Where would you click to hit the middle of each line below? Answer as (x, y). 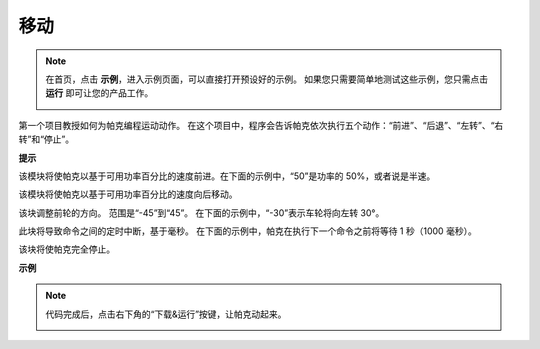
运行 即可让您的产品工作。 (99, 93)
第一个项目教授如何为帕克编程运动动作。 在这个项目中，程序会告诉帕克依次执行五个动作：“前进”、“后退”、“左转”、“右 (261, 125)
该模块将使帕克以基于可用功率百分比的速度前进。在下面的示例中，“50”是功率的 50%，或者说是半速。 (227, 176)
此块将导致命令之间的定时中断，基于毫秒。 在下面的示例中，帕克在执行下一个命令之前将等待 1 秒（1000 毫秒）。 (247, 231)
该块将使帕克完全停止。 (66, 249)
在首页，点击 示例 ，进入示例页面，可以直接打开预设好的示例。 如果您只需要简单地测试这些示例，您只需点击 (267, 79)
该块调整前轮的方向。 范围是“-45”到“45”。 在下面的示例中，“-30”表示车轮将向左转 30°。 (201, 212)
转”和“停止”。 (46, 139)
